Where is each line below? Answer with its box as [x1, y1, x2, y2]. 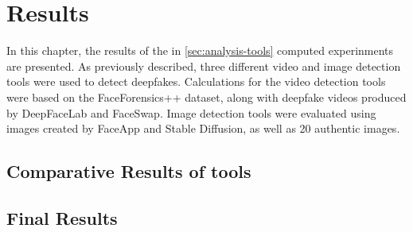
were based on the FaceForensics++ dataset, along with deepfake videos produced [6, 88, 407, 105]
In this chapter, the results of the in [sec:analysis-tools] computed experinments [6, 42, 394, 59]
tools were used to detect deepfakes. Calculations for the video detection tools [6, 73, 386, 90]
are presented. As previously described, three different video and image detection [6, 57, 401, 74]
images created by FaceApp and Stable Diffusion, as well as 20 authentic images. [6, 120, 400, 137]
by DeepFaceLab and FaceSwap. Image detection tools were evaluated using [6, 104, 376, 121]
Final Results [6, 205, 118, 230]
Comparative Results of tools [6, 159, 251, 184]
